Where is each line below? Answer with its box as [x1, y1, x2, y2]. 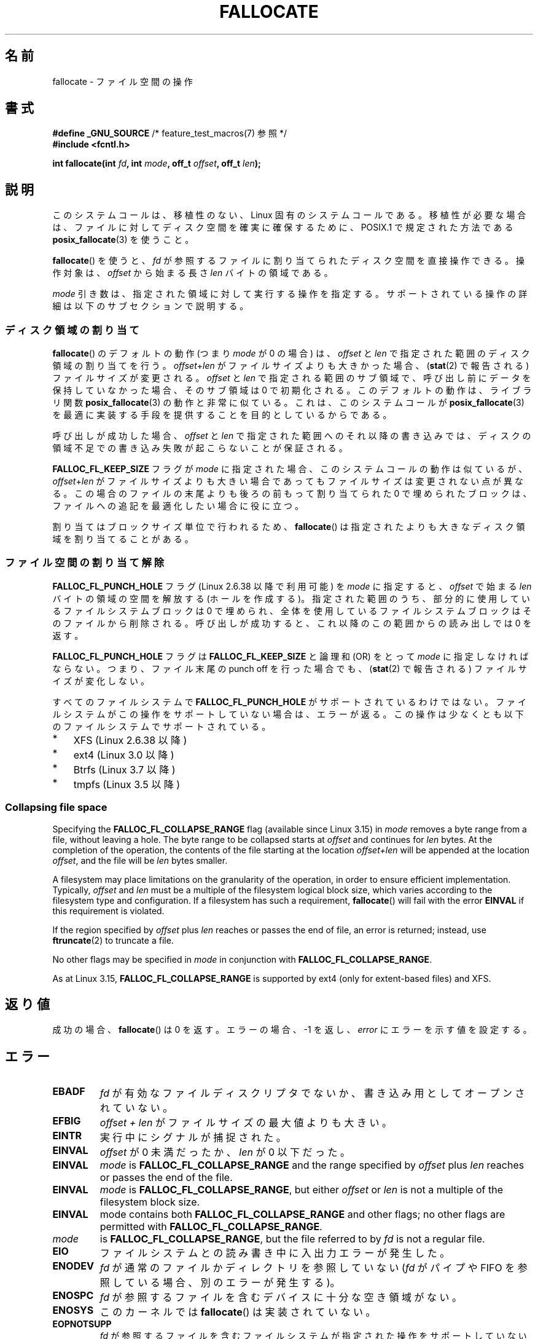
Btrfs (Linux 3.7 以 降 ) [73, 763, 176, 776]
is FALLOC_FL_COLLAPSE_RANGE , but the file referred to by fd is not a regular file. [99, 1233, 485, 1246]
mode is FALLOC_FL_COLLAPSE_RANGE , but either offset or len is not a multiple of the [99, 1183, 503, 1196]
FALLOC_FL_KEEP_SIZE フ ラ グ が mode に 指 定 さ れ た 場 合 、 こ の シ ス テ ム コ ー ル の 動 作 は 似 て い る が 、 [52, 464, 528, 475]
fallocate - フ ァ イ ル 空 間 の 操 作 [52, 76, 193, 87]
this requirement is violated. [52, 905, 165, 916]
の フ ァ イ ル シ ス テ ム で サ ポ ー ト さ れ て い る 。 [52, 721, 271, 732]
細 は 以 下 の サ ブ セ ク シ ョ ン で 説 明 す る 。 [52, 301, 249, 312]
